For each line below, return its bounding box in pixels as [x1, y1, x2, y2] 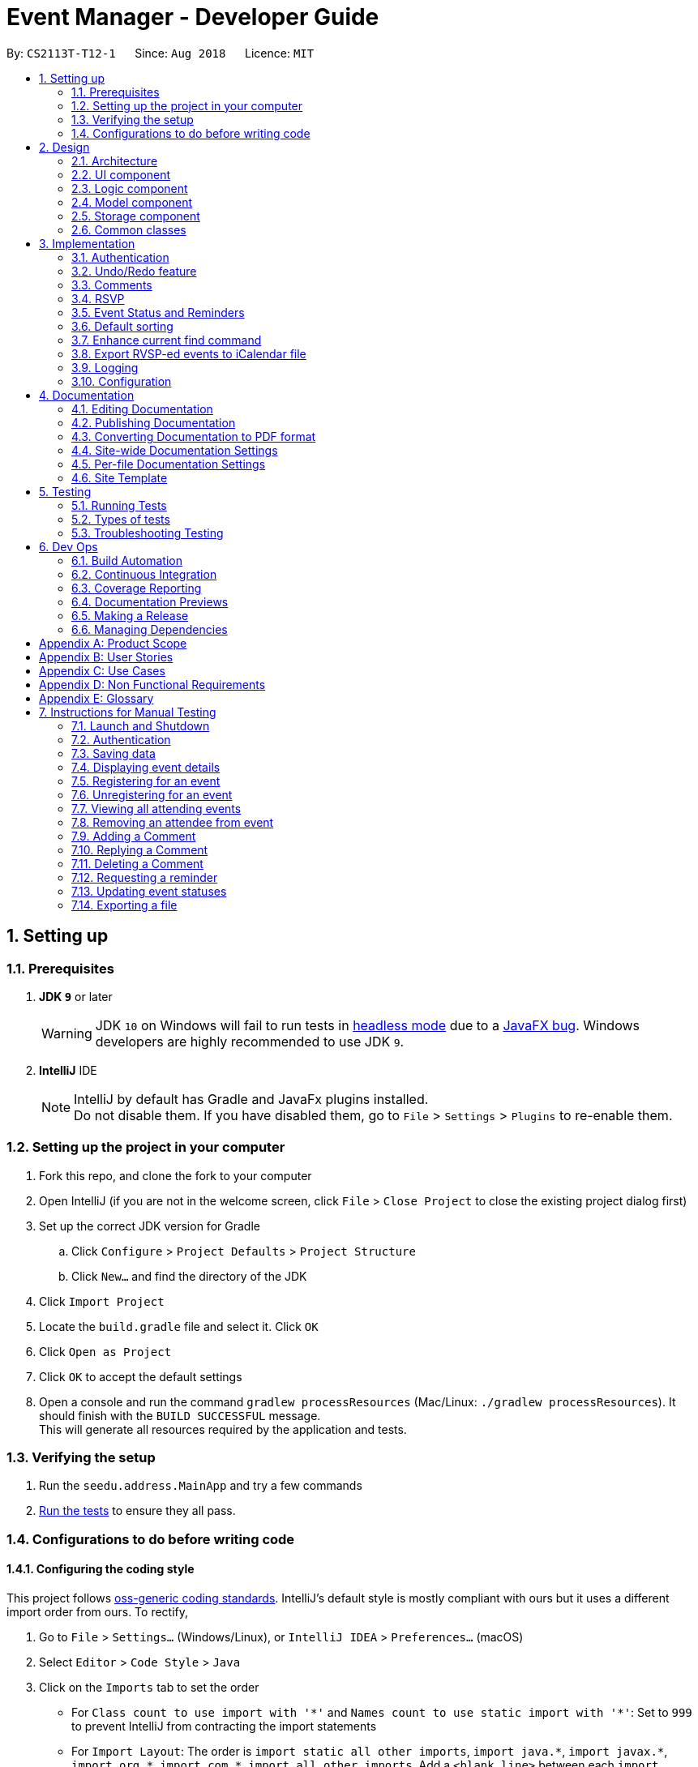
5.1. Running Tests [71, 498, 167, 512]
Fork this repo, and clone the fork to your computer [39, 1168, 312, 1183]
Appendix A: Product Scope [39, 635, 187, 650]
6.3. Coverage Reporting [71, 580, 202, 595]
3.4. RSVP [71, 291, 125, 306]
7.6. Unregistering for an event [71, 787, 233, 802]
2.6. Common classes [71, 222, 186, 237]
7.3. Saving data [71, 746, 156, 760]
